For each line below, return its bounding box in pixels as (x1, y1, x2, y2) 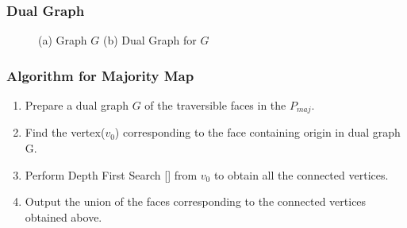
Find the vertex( (25, 124, 106, 141)
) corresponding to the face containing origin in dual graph (114, 124, 401, 141)
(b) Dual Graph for (102, 32, 197, 48)
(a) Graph (38, 32, 87, 48)
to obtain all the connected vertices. (213, 166, 389, 183)
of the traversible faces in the (144, 97, 286, 114)
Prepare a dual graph (25, 97, 129, 114)
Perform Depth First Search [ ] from (25, 166, 198, 183)
